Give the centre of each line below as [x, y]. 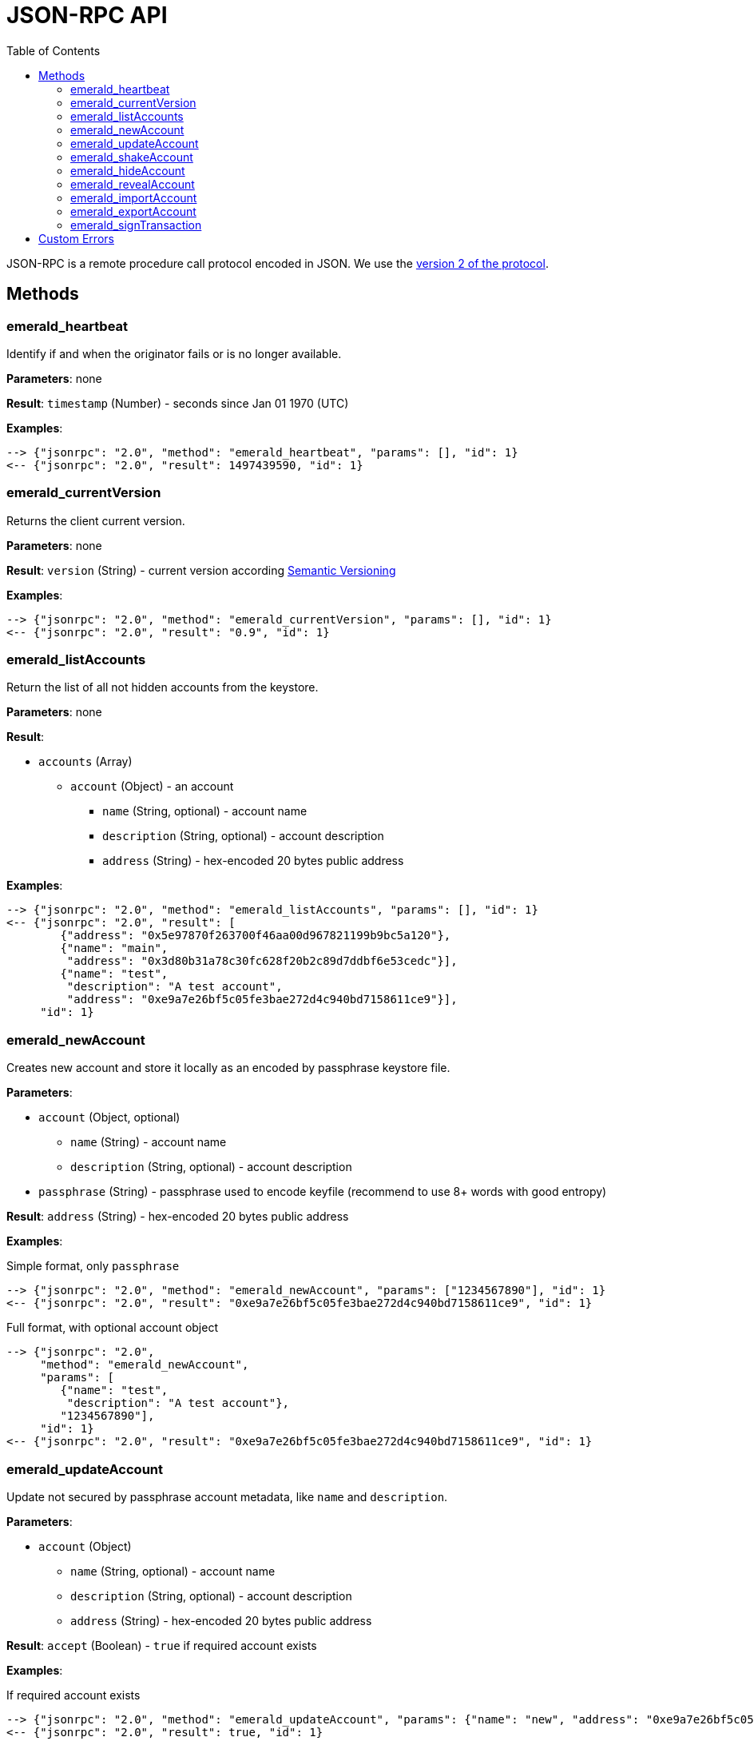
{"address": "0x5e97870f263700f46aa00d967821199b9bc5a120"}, [256, 936]
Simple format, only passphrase [93, 1266]
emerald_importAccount [134, 197]
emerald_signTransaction [136, 225]
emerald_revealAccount [133, 184]
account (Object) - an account [152, 787]
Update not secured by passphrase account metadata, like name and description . [227, 1496]
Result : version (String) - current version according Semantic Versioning [201, 570]
